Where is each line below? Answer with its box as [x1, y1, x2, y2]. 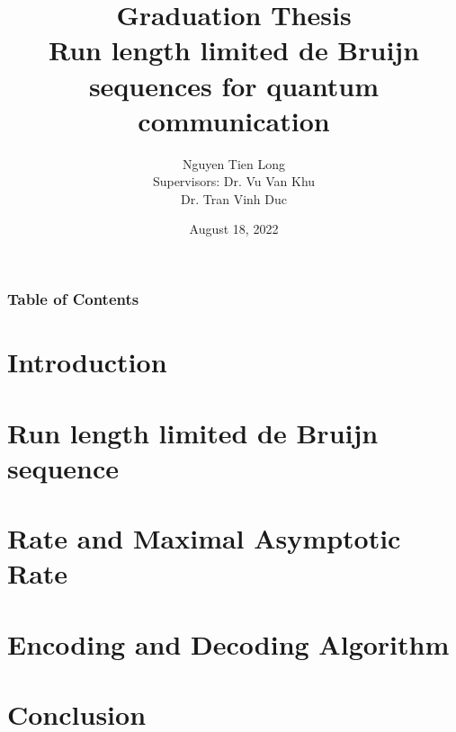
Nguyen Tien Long [182, 154, 286, 173]
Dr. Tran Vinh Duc [181, 189, 287, 208]
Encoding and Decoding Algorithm [7, 625, 450, 662]
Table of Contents [7, 288, 139, 310]
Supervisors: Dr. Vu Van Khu [152, 172, 316, 191]
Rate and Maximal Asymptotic [7, 520, 401, 557]
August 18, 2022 [189, 219, 279, 238]
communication [138, 102, 330, 138]
